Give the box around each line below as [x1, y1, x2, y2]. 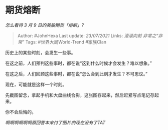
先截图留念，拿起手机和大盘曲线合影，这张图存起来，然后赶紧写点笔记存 [5, 92, 154, 98]
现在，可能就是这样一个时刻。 [5, 81, 67, 87]
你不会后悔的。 [5, 108, 36, 115]
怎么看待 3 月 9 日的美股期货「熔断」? [5, 22, 84, 28]
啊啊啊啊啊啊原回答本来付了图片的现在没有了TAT [5, 119, 106, 125]
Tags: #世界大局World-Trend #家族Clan [25, 38, 107, 45]
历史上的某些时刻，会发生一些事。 [5, 49, 76, 55]
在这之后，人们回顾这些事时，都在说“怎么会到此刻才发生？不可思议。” [5, 70, 148, 76]
